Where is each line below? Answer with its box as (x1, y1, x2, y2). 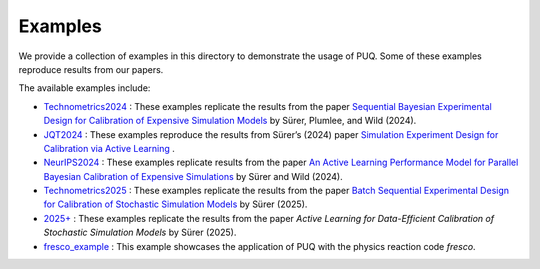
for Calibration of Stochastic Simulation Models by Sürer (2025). (43, 198, 308, 210)
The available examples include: (18, 82, 151, 94)
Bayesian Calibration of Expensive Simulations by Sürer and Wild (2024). (43, 170, 344, 182)
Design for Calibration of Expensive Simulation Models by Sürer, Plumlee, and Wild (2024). (43, 115, 417, 127)
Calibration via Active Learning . (43, 142, 175, 154)
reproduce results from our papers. (18, 63, 164, 75)
